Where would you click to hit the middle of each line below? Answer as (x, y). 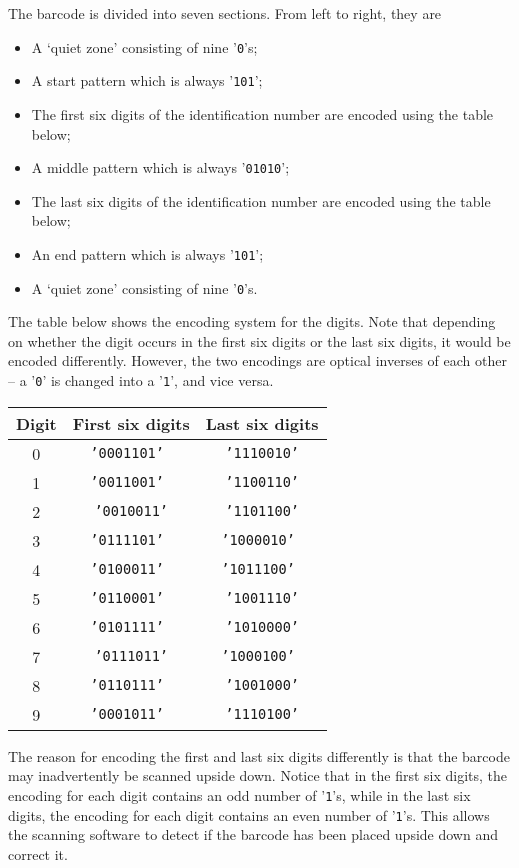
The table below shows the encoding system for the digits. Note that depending (252, 321)
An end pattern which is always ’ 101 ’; (147, 253)
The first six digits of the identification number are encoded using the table (262, 113)
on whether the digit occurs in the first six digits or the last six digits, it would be (259, 340)
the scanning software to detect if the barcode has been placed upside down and (253, 834)
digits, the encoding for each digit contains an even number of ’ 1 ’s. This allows (249, 814)
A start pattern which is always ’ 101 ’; (147, 80)
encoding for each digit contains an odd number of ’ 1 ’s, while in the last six (239, 794)
